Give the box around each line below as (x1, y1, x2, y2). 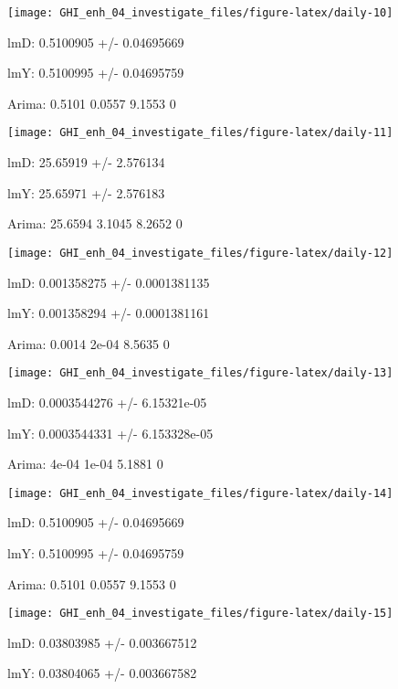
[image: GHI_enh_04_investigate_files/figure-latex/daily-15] (7, 607, 393, 620)
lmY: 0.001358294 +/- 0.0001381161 (7, 303, 210, 323)
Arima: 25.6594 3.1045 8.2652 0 (7, 214, 183, 233)
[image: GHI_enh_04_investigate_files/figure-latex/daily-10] (7, 6, 393, 19)
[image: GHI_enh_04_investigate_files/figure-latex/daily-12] (7, 246, 393, 260)
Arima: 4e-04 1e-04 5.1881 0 (7, 454, 163, 473)
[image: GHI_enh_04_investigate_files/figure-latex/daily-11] (7, 126, 393, 140)
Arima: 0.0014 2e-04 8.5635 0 (7, 334, 170, 353)
